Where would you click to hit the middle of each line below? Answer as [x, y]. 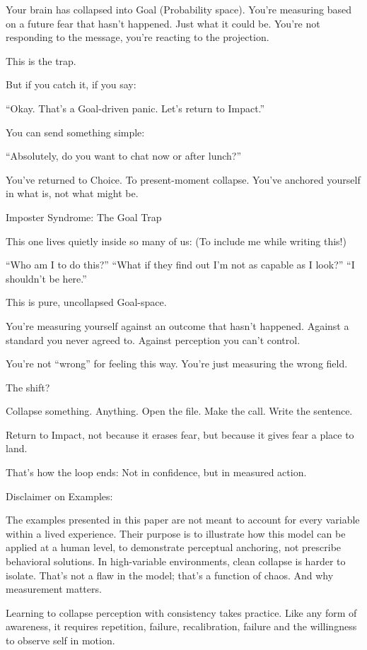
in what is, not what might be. [72, 193]
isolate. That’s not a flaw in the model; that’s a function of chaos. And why [170, 575]
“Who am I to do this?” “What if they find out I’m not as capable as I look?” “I [180, 265]
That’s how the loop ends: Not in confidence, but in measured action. [156, 472]
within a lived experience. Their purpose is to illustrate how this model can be [176, 533]
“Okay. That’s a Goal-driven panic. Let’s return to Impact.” [135, 108]
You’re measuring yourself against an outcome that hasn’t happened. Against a [177, 325]
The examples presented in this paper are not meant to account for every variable [183, 520]
